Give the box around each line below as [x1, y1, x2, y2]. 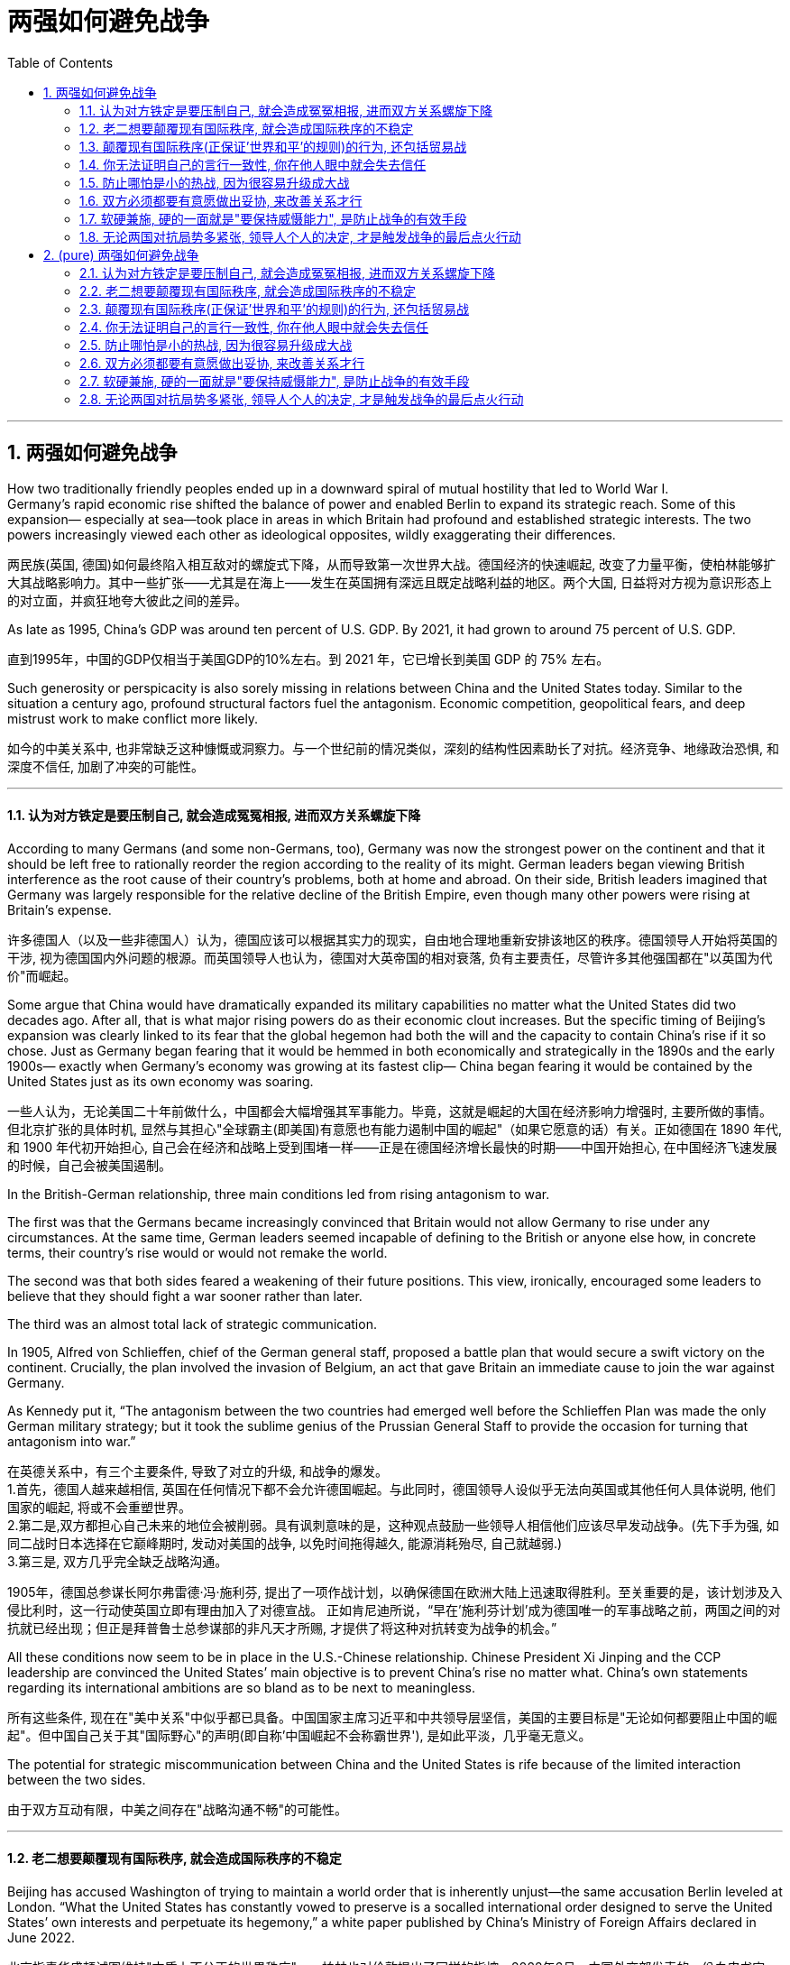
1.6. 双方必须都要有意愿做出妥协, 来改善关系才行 [79, 192, 363, 208]
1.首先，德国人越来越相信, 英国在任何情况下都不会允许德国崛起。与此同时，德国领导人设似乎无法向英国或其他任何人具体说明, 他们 [7, 1481, 776, 1497]
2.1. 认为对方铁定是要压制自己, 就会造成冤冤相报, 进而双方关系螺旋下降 [79, 264, 495, 281]
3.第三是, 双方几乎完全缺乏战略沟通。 [7, 1553, 228, 1569]
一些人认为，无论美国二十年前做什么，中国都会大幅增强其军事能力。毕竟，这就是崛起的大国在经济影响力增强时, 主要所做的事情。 [7, 1102, 772, 1119]
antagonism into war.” [7, 1433, 136, 1449]
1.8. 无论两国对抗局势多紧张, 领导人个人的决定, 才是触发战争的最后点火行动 [79, 228, 521, 244]
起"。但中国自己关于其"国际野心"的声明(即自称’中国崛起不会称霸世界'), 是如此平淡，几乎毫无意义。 [7, 1727, 592, 1743]
